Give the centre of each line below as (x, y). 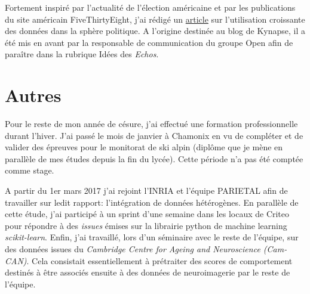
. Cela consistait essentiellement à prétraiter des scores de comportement (159, 260)
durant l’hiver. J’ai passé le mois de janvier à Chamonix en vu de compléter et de (154, 135)
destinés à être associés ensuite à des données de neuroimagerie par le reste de (148, 272)
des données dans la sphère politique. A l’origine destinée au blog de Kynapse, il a (155, 31)
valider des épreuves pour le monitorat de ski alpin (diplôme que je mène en (144, 147)
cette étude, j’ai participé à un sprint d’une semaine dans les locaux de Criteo (147, 214)
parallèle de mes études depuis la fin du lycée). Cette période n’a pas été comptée (154, 158)
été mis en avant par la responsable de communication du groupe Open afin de (149, 42)
